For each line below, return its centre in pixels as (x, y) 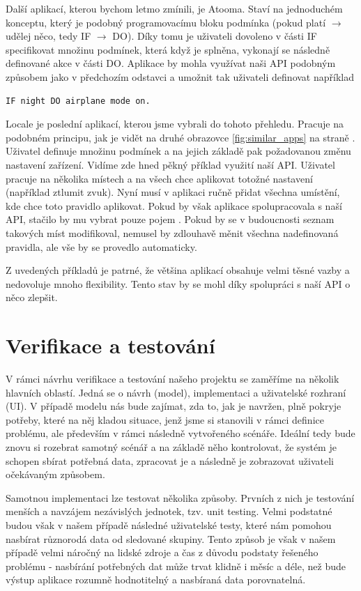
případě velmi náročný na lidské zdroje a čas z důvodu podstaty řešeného (162, 552)
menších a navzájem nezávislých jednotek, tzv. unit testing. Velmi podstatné (169, 511)
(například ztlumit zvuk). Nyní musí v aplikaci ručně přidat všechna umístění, (173, 192)
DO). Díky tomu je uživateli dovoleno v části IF (215, 36)
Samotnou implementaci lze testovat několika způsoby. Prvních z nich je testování (180, 497)
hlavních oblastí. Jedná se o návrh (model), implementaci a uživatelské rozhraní (176, 392)
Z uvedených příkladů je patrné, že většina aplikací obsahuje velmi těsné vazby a (178, 270)
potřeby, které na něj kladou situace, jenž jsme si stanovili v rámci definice (165, 419)
